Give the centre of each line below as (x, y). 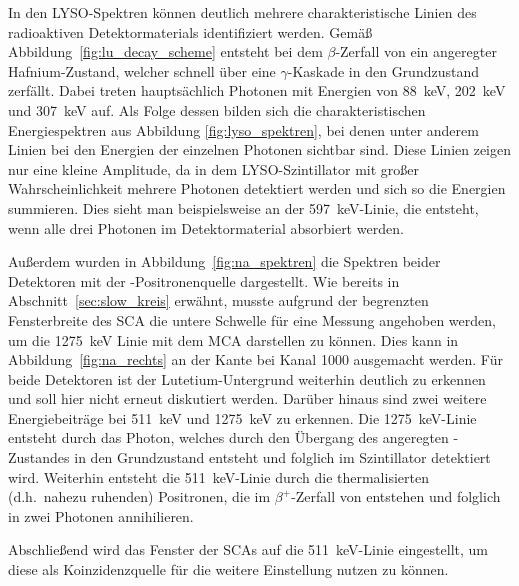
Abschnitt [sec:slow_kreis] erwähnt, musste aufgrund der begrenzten (218, 300)
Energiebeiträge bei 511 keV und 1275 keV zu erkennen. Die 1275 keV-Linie (242, 417)
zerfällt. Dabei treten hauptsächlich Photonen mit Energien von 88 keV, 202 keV (257, 90)
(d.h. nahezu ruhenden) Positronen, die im (139, 496)
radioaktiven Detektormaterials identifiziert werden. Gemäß (190, 31)
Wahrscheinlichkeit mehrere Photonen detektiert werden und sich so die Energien (257, 188)
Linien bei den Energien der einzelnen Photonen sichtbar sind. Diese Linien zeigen (260, 149)
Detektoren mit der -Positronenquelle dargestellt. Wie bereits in (204, 280)
